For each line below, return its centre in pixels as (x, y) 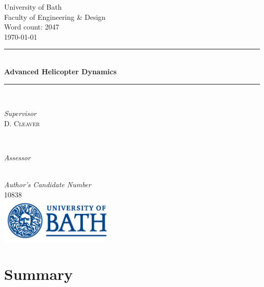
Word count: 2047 (32, 27)
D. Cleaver (22, 123)
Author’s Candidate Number (48, 184)
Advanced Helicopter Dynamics (60, 71)
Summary (39, 274)
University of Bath (33, 7)
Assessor (18, 157)
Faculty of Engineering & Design (55, 17)
